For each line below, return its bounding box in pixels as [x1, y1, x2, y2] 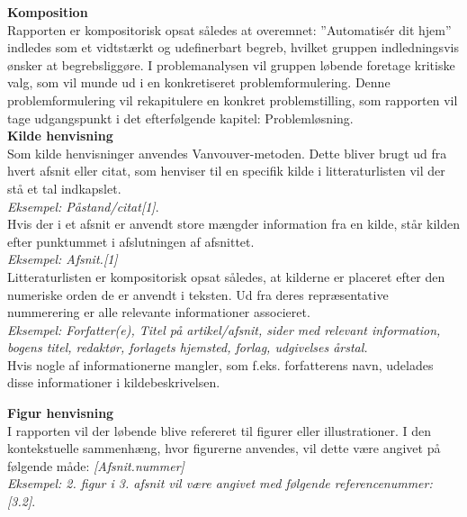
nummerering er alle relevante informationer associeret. [7, 303, 310, 322]
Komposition [7, 3, 88, 21]
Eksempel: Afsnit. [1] [7, 249, 118, 268]
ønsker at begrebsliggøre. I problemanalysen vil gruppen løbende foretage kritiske [7, 55, 455, 74]
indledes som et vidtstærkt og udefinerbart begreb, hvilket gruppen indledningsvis [7, 38, 459, 57]
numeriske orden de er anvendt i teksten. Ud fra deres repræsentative [7, 285, 389, 304]
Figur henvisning [7, 404, 114, 422]
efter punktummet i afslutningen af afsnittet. [7, 231, 255, 250]
